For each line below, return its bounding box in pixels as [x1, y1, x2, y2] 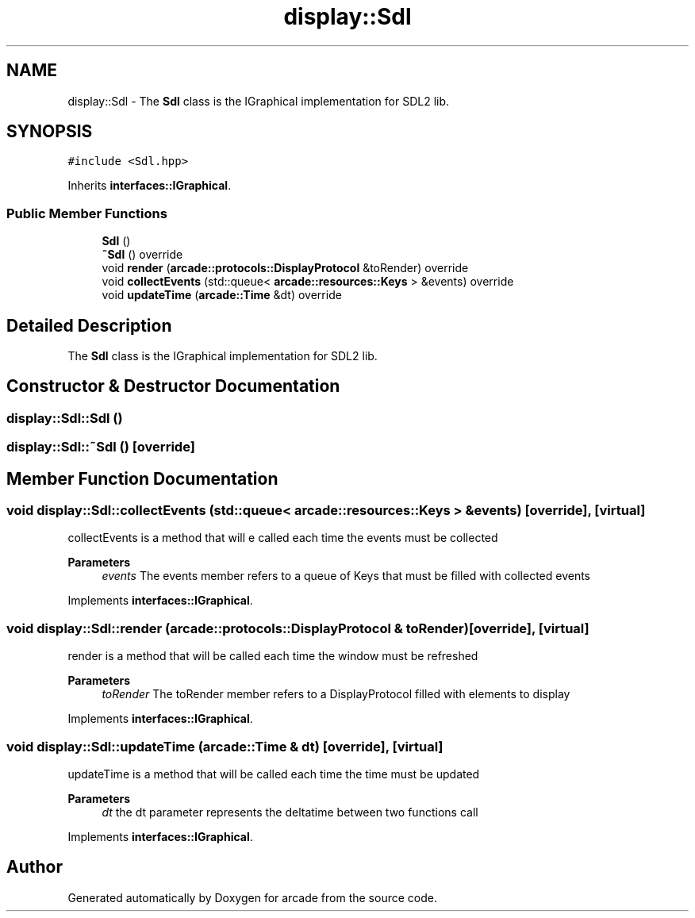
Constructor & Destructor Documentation [6, 376, 340, 397]
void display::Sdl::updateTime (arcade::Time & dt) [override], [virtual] [6, 738, 443, 755]
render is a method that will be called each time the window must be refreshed [67, 649, 478, 663]
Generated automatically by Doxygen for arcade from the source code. [67, 890, 437, 905]
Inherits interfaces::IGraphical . [67, 179, 232, 193]
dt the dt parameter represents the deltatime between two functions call [102, 805, 478, 819]
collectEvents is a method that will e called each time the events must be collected [67, 531, 498, 545]
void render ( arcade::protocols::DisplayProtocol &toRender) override [102, 261, 469, 275]
